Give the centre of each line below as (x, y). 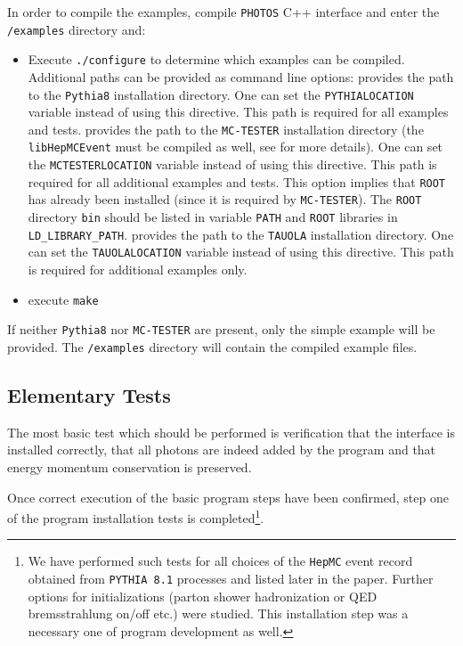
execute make (63, 299)
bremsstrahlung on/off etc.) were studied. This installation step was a (218, 613)
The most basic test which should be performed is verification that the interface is (231, 432)
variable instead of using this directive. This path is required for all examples (238, 112)
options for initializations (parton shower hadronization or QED (203, 596)
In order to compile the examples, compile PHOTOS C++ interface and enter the (223, 12)
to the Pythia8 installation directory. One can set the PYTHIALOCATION (221, 94)
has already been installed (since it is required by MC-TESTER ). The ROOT (225, 199)
